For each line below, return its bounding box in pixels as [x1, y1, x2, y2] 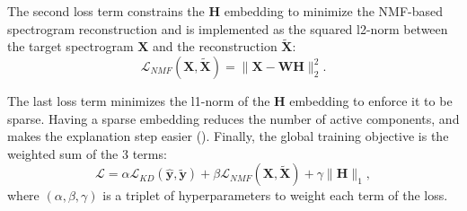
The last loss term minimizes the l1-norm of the [7, 92, 270, 110]
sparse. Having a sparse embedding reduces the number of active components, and [7, 109, 460, 127]
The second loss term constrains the [7, 2, 205, 20]
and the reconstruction [153, 37, 278, 56]
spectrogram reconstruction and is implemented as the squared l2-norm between [7, 19, 448, 38]
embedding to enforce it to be [289, 92, 453, 110]
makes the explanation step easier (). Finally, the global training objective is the [7, 127, 449, 145]
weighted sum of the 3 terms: [7, 144, 167, 163]
